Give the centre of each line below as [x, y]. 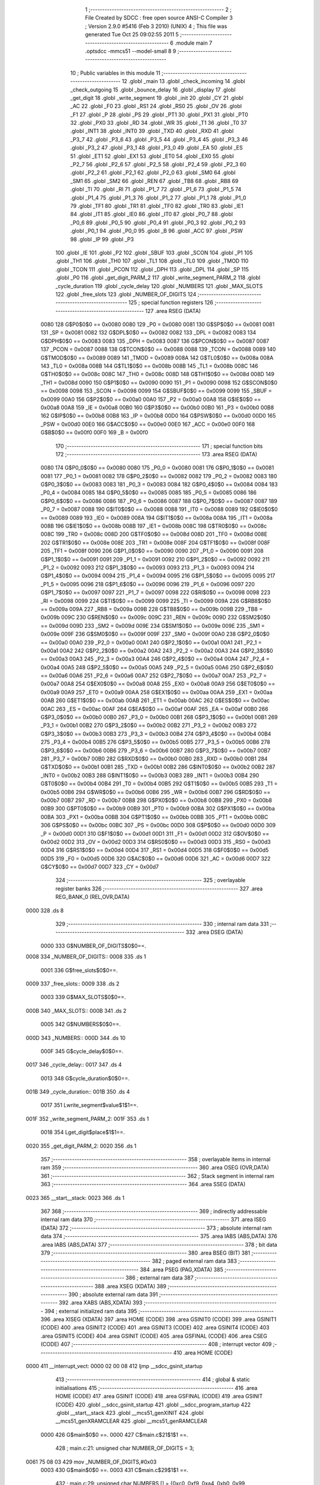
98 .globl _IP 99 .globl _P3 [102, 239]
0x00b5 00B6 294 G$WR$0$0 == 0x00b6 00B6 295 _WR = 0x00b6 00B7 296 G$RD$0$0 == [156, 792]
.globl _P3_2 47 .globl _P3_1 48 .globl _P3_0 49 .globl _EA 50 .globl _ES [156, 148]
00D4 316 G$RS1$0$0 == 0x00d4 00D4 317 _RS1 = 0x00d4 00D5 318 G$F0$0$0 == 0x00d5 [155, 850]
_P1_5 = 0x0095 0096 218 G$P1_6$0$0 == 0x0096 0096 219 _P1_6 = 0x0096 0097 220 [148, 584]
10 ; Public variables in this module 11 [115, 73]
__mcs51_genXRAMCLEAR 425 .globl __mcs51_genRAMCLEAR [131, 1421]
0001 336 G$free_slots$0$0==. [79, 970]
